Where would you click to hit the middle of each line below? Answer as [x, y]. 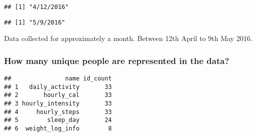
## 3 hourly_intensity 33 [58, 104]
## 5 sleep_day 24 [58, 120]
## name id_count [58, 79]
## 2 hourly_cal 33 [58, 95]
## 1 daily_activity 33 [58, 87]
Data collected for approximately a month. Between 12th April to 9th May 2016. [128, 38]
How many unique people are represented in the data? [117, 60]
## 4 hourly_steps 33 [58, 112]
